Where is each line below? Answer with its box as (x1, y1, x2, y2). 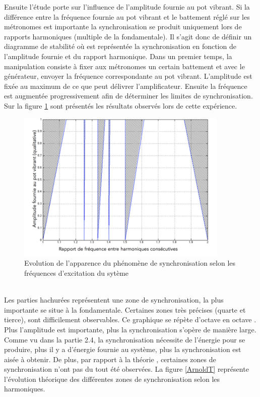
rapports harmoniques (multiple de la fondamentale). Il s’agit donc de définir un (4, 31, 252, 41)
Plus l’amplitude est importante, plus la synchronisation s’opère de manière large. (4, 324, 256, 334)
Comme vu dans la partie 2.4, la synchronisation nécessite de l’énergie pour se (4, 334, 245, 344)
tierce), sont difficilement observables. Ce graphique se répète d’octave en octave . (4, 314, 256, 325)
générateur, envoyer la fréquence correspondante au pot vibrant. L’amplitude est (4, 71, 252, 81)
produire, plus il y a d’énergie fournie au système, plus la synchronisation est (4, 344, 241, 355)
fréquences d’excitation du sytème (24, 267, 129, 278)
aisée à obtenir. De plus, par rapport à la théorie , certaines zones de (4, 354, 216, 364)
